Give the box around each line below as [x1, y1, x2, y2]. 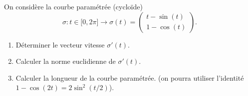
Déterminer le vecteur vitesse [15, 39, 105, 49]
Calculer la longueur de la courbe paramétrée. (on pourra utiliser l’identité [15, 72, 244, 83]
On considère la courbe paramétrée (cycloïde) [4, 1, 143, 11]
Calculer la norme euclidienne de [15, 56, 116, 66]
